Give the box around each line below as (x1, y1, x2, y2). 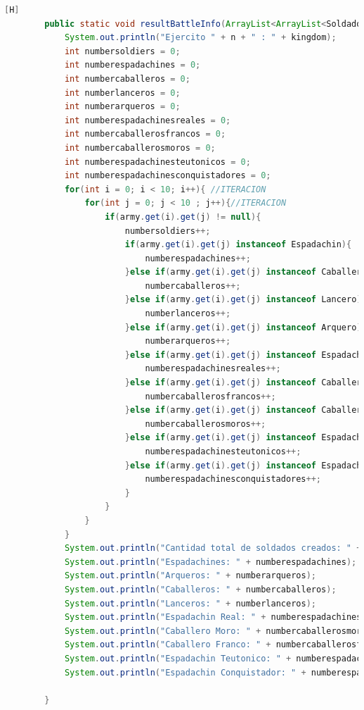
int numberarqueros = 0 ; (64, 101, 181, 112)
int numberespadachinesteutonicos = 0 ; (64, 156, 251, 167)
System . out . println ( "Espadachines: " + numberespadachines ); (64, 556, 357, 567)
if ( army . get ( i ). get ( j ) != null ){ (105, 211, 261, 222)
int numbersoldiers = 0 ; (64, 46, 181, 56)
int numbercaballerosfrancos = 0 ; (64, 129, 226, 139)
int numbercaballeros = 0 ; (64, 73, 190, 84)
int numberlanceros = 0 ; (64, 87, 181, 98)
